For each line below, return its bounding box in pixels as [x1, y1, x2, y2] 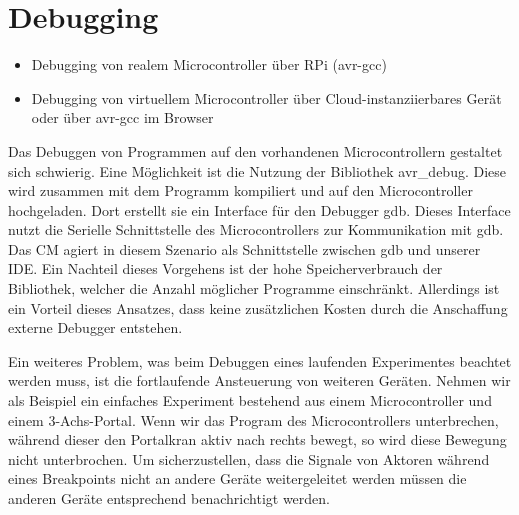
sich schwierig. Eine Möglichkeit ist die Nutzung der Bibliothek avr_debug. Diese [8, 160, 507, 181]
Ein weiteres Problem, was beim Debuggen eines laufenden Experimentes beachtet [8, 350, 512, 371]
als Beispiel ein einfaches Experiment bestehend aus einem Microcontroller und [8, 390, 492, 411]
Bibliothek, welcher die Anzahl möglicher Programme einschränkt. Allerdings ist [8, 278, 500, 299]
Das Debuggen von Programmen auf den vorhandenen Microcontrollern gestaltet [8, 140, 503, 161]
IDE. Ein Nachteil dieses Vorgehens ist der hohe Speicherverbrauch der [8, 258, 443, 279]
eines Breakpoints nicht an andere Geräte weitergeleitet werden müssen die [8, 468, 467, 489]
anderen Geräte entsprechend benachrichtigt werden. [8, 488, 330, 508]
